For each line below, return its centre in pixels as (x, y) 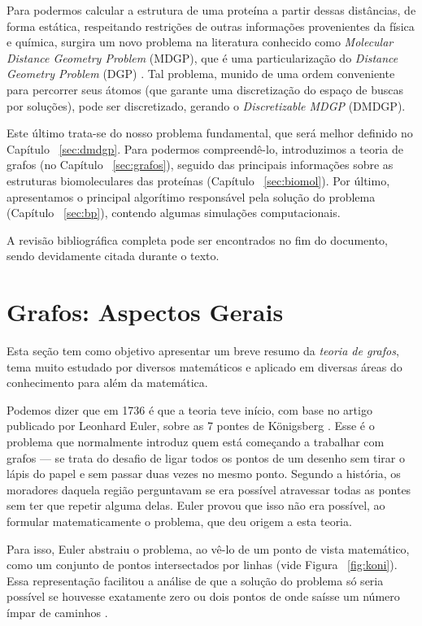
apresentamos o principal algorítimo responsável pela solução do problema (191, 196)
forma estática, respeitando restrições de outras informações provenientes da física (211, 26)
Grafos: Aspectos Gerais (145, 312)
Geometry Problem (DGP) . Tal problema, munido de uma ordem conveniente (201, 74)
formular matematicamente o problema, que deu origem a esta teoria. (179, 521)
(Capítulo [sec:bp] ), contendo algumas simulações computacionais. (174, 213)
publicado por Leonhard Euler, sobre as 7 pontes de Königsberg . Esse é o (191, 426)
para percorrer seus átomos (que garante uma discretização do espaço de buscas (205, 89)
